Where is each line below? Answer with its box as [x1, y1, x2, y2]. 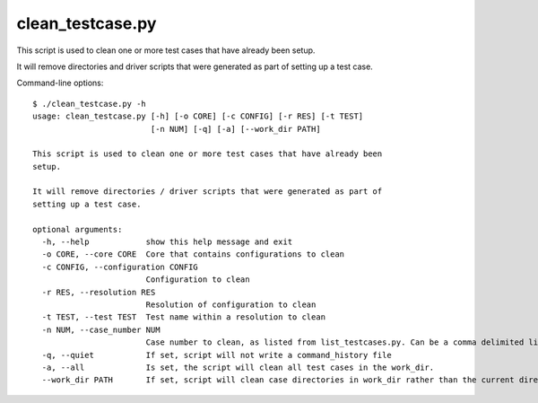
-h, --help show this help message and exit [41, 237, 293, 247]
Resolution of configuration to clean [145, 299, 317, 310]
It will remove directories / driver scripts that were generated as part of [32, 187, 383, 197]
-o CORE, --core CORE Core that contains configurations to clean [41, 250, 345, 259]
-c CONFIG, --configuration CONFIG [41, 261, 199, 272]
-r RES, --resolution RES [41, 287, 156, 297]
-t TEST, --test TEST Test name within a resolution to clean [41, 312, 326, 322]
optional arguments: [32, 224, 123, 234]
